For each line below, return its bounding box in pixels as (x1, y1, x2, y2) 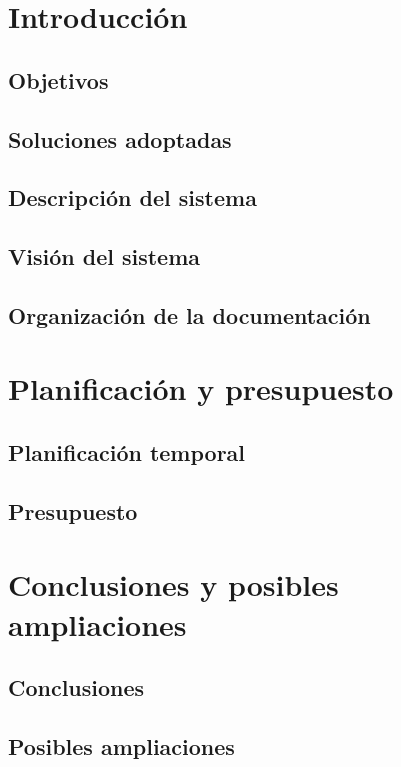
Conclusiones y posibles (8, 564, 339, 605)
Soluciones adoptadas (8, 123, 232, 154)
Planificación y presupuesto (8, 368, 394, 409)
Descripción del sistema (8, 182, 257, 213)
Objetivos (8, 64, 109, 95)
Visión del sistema (8, 241, 201, 272)
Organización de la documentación (8, 299, 371, 330)
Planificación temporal (8, 437, 246, 468)
